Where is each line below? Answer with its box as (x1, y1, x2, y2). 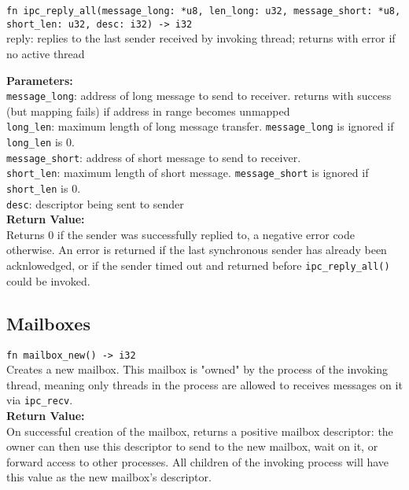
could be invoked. (6, 272, 90, 289)
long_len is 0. (6, 134, 75, 149)
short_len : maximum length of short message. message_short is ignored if (6, 164, 369, 181)
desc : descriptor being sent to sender (6, 195, 184, 212)
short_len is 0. (6, 179, 81, 196)
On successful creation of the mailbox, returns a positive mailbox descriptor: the (6, 422, 393, 439)
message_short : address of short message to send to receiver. (6, 149, 301, 165)
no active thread (6, 45, 85, 61)
